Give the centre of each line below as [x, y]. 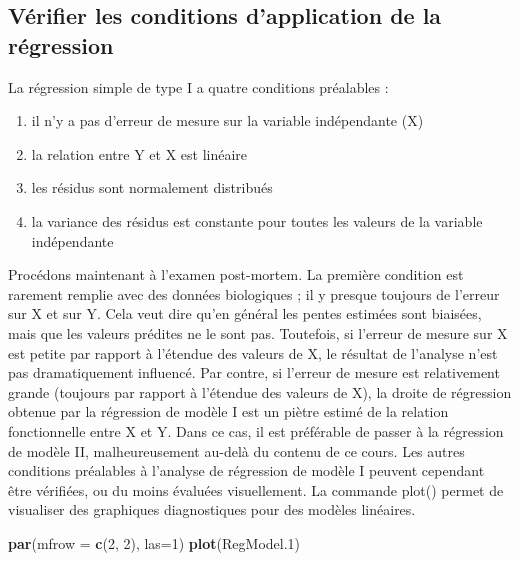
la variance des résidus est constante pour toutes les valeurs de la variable [257, 220]
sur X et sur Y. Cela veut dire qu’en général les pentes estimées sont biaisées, [245, 313]
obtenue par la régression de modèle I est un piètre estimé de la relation [228, 411]
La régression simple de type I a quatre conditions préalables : [198, 86]
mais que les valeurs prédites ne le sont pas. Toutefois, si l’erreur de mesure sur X [258, 332]
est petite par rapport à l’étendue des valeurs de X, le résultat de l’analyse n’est [253, 352]
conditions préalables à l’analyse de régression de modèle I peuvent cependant [246, 470]
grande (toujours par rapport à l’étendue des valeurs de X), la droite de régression [260, 391]
